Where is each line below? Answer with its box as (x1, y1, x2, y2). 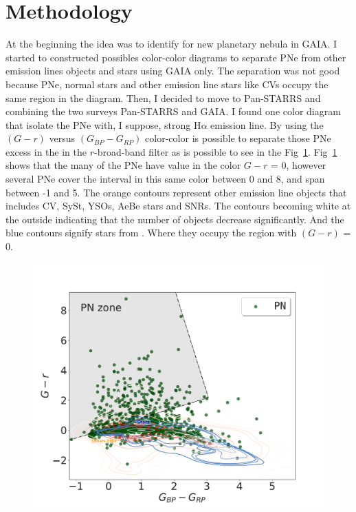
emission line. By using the (210, 117, 324, 132)
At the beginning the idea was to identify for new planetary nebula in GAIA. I (5, 37, 337, 51)
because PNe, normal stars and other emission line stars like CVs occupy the (5, 76, 329, 91)
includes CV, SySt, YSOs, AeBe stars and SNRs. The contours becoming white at (5, 198, 351, 213)
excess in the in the (5, 144, 87, 158)
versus (49, 131, 76, 145)
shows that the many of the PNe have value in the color (5, 158, 241, 172)
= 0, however (270, 158, 326, 172)
